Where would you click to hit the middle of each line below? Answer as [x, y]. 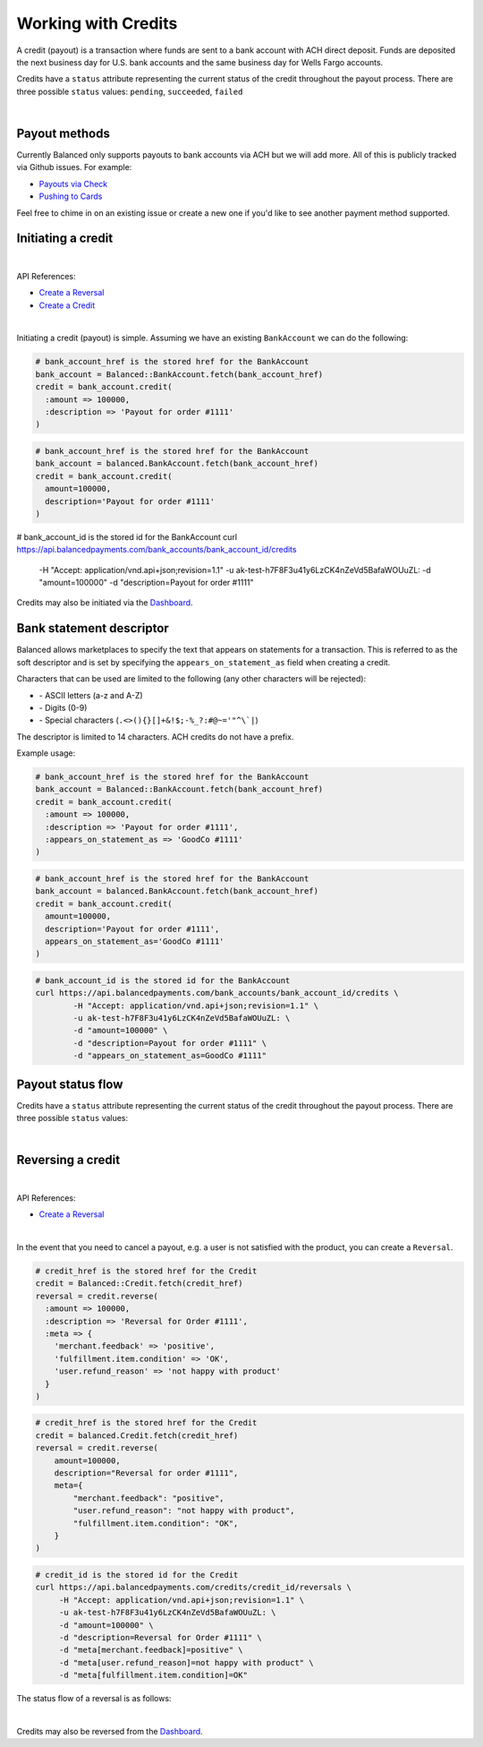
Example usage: [46, 753]
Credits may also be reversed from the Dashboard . [110, 1731]
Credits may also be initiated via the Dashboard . [105, 603]
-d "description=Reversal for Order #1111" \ [161, 1637]
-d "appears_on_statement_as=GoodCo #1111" [170, 1056]
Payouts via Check [73, 184]
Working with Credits [97, 23]
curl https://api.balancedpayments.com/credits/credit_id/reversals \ [194, 1588]
